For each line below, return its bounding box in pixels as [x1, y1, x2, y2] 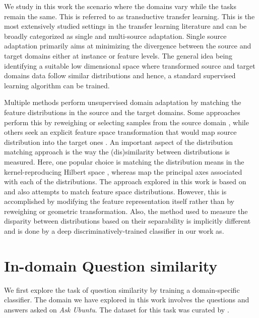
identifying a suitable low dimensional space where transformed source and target [4, 60, 255, 71]
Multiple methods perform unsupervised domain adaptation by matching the [4, 97, 241, 108]
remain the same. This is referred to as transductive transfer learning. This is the [4, 11, 255, 21]
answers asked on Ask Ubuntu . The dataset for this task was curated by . [4, 304, 229, 314]
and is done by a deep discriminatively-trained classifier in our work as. [4, 226, 224, 236]
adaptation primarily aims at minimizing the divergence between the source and [4, 40, 251, 51]
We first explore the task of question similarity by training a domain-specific [4, 284, 240, 295]
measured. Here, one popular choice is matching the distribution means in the [4, 156, 244, 167]
